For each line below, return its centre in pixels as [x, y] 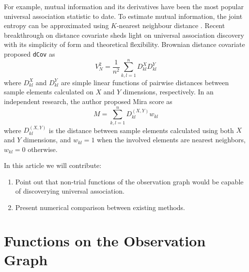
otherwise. [43, 149]
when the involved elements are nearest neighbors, [171, 140]
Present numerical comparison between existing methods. [100, 207]
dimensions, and [47, 140]
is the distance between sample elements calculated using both [141, 130]
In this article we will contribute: [53, 165]
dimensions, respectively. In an [168, 92]
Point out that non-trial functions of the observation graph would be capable [129, 181]
